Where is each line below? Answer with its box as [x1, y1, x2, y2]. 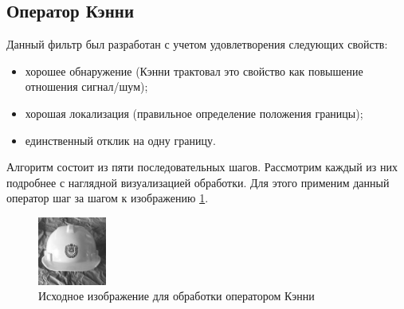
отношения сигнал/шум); [25, 78, 148, 95]
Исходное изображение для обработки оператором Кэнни [38, 287, 315, 304]
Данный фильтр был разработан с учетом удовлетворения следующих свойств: [6, 36, 388, 53]
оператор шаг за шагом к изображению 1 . [6, 190, 209, 206]
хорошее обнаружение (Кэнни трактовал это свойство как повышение [25, 62, 363, 79]
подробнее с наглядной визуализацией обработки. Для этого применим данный [6, 174, 390, 190]
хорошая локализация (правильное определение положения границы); [25, 104, 363, 121]
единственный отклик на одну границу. [25, 131, 216, 148]
